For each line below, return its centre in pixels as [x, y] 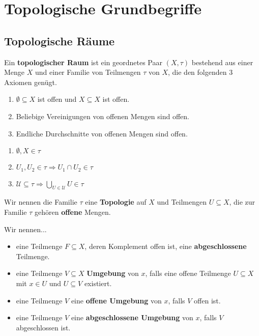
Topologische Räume [60, 40]
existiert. [98, 283]
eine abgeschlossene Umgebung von [132, 317]
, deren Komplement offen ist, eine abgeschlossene [166, 246]
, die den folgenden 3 [200, 72]
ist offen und [57, 99]
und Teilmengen [182, 202]
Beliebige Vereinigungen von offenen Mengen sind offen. [103, 116]
